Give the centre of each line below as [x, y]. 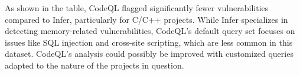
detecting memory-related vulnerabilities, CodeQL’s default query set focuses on [150, 31]
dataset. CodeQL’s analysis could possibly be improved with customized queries [149, 54]
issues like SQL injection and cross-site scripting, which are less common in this [149, 42]
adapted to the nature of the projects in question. [94, 65]
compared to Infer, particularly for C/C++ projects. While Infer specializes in [146, 19]
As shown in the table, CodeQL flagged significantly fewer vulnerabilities [137, 8]
